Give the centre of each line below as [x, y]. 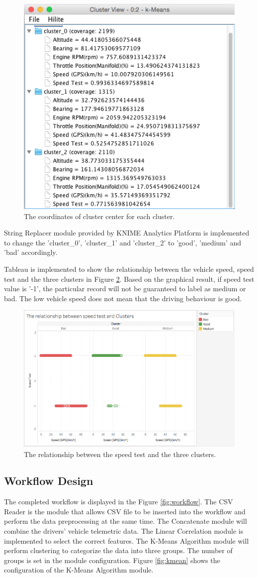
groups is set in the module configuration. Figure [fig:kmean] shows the [112, 560]
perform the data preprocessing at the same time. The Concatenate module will [126, 521]
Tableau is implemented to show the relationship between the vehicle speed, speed [129, 269]
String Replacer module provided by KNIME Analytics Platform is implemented [127, 233]
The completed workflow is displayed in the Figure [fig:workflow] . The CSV [119, 502]
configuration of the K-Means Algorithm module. [79, 570]
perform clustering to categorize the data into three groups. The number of [118, 550]
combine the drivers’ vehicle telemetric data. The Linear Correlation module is [124, 531]
